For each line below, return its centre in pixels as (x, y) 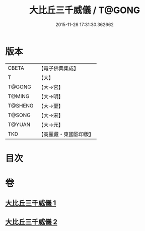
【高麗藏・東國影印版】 (66, 134)
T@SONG (19, 115)
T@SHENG (21, 105)
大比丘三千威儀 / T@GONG (85, 10)
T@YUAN (19, 125)
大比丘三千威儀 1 (31, 203)
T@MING (19, 96)
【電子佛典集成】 (59, 68)
